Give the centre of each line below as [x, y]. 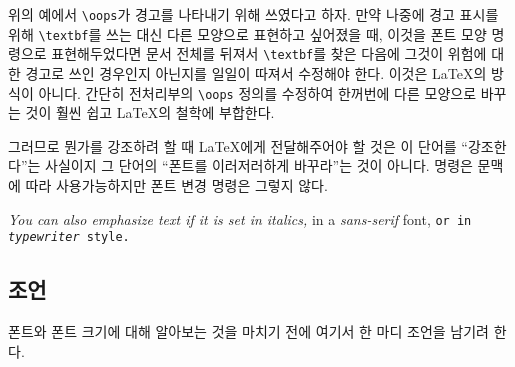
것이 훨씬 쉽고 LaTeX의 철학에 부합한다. [150, 112]
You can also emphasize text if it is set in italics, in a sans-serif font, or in [240, 218]
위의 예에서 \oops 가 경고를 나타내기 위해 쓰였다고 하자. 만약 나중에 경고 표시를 [253, 14]
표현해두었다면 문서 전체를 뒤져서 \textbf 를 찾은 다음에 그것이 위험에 [269, 53]
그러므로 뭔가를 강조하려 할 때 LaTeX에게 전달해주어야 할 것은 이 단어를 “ [238, 145]
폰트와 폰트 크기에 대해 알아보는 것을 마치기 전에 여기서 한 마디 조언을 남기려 [248, 331]
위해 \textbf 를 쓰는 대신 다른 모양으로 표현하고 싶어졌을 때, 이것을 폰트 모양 [247, 33]
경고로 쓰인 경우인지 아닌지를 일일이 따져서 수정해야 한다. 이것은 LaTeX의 [256, 72]
